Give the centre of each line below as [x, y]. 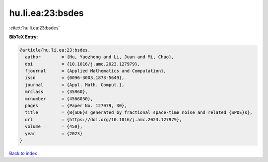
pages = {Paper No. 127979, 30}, [76, 106]
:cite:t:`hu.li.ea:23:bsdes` [34, 28]
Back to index [23, 153]
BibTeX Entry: [24, 37]
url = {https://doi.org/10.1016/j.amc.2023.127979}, [103, 120]
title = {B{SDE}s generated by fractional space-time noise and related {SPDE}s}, [139, 113]
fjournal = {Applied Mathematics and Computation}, [96, 71]
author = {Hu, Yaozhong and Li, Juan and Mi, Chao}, [100, 57]
